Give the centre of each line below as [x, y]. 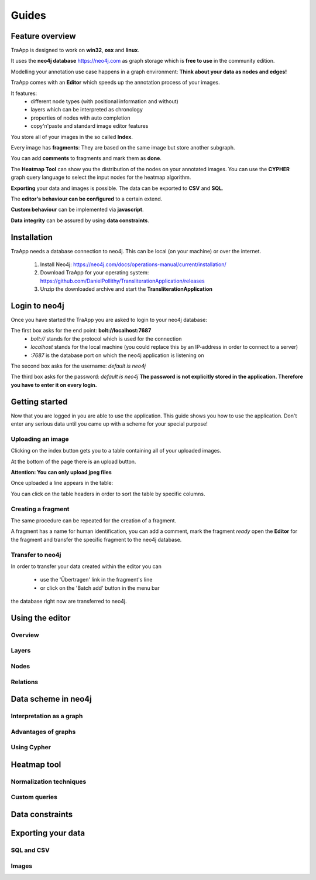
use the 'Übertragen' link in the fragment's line [96, 580]
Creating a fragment [40, 509]
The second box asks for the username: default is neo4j [78, 366]
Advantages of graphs [43, 732]
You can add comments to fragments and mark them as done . [86, 158]
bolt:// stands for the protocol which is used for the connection [106, 339]
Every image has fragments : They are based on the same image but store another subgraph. [123, 147]
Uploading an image [40, 439]
